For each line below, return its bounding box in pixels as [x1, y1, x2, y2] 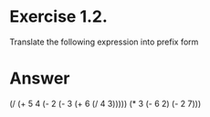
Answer [9, 68, 70, 89]
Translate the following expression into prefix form [9, 36, 199, 47]
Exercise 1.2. [9, 6, 108, 27]
